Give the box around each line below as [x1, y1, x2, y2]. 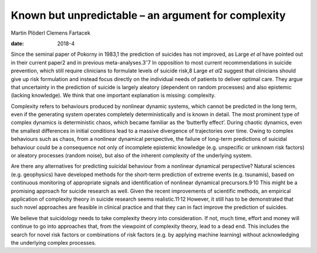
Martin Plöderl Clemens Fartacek [11, 29, 90, 36]
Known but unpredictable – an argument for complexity [11, 9, 286, 22]
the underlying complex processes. [11, 239, 96, 246]
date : [11, 40, 24, 47]
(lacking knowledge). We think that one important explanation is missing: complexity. [11, 92, 216, 99]
